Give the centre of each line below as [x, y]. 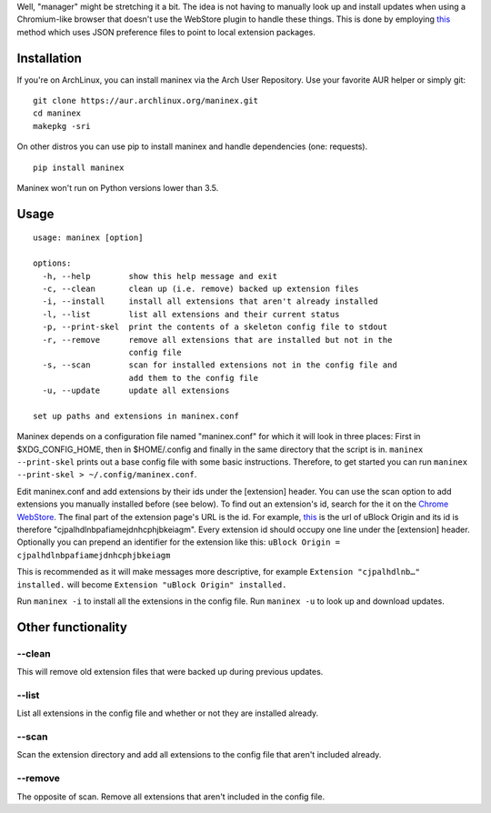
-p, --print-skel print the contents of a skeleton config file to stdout [215, 327]
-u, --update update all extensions [136, 391]
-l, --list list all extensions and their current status [191, 314]
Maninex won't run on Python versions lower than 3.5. [118, 188]
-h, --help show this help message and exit [160, 276]
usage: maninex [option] [88, 238]
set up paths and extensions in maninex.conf [136, 416]
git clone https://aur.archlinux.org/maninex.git [146, 101]
